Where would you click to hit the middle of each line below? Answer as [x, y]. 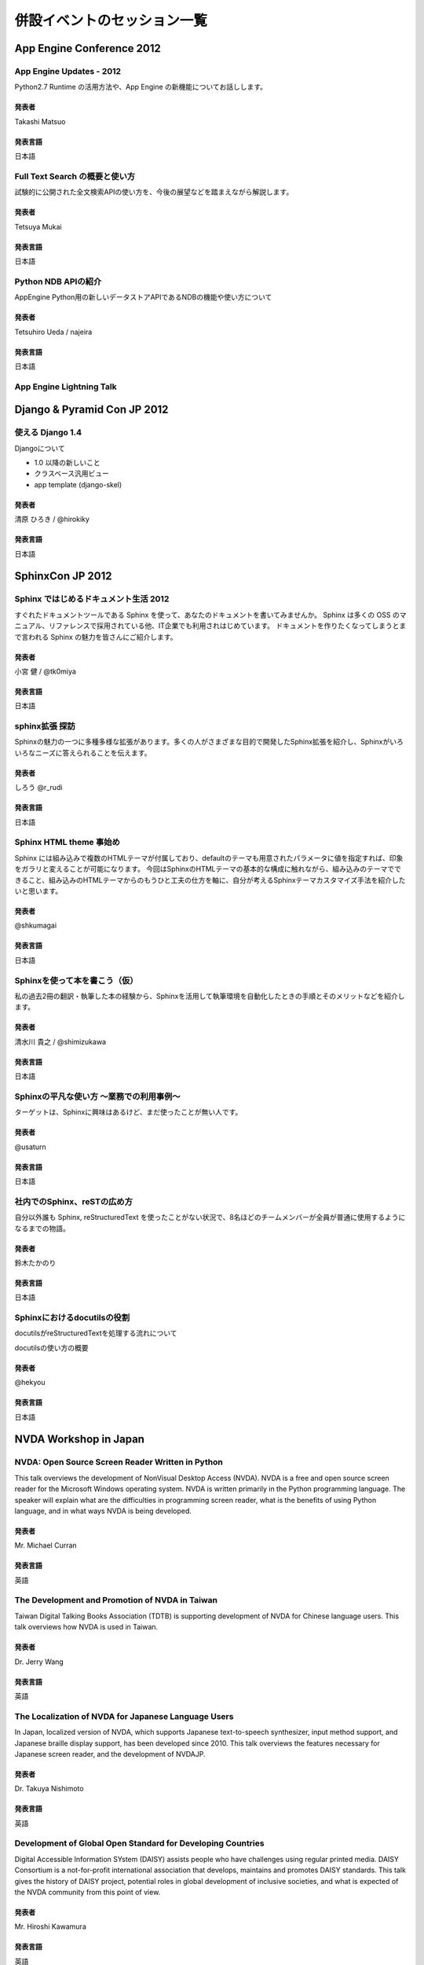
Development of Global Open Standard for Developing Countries [139, 1843]
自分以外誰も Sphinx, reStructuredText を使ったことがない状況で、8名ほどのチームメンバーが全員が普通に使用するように [210, 1218]
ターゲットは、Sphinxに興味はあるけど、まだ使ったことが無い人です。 [128, 1112]
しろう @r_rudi [38, 788]
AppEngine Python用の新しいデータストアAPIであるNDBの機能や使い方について [143, 297]
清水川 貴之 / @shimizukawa [60, 1041]
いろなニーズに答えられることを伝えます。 [83, 753]
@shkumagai [36, 926]
